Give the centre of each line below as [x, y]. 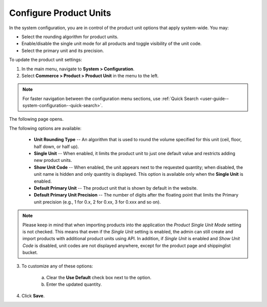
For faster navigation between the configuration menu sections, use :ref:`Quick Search [111, 99]
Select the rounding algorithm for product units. [70, 37]
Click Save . [33, 296]
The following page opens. [36, 119]
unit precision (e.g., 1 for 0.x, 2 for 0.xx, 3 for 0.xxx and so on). [97, 202]
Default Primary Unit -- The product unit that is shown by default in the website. [116, 188]
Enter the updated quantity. [74, 284]
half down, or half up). [56, 147]
